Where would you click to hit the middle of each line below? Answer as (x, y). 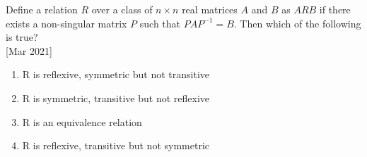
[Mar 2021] (29, 50)
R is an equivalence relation (82, 121)
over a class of (122, 9)
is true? (22, 37)
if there (335, 9)
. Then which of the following (297, 23)
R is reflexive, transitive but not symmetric (116, 145)
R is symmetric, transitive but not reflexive (116, 98)
